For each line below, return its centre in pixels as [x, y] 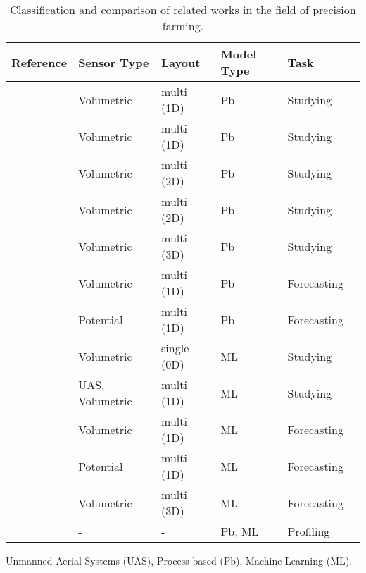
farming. [183, 26]
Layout [181, 62]
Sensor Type [114, 62]
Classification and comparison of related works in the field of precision [183, 10]
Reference [39, 62]
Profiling [309, 531]
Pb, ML [240, 531]
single [175, 348]
